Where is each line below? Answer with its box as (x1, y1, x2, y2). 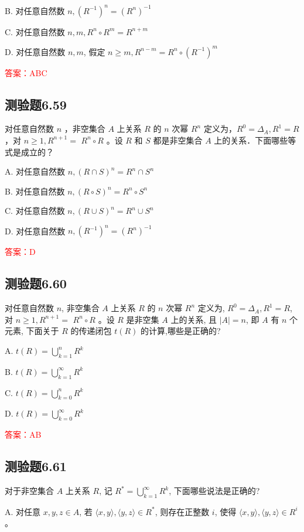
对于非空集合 (5, 485, 54, 497)
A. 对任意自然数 (5, 165, 66, 178)
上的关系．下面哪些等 (214, 134, 296, 146)
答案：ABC (5, 66, 47, 79)
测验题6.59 (5, 95, 67, 113)
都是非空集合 (153, 134, 203, 146)
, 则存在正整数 (155, 505, 210, 517)
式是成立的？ (5, 145, 54, 158)
